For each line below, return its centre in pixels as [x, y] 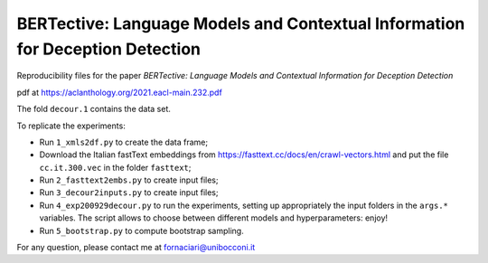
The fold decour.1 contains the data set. [94, 109]
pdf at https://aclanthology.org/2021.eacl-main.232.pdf [120, 92]
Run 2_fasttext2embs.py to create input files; [129, 180]
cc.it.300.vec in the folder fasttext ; [115, 167]
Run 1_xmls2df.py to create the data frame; [123, 142]
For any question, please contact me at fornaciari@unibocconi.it [136, 248]
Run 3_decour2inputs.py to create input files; [129, 193]
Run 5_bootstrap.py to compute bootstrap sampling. [141, 230]
